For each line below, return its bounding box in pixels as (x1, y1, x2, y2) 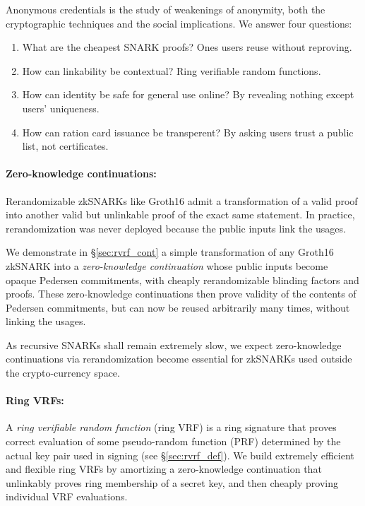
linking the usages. (6, 314, 86, 329)
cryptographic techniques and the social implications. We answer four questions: (6, 16, 352, 30)
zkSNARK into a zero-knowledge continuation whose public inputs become (6, 258, 328, 273)
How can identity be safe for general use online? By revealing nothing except (22, 87, 354, 102)
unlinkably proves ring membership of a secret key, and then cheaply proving (6, 475, 339, 490)
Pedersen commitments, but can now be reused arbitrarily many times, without (6, 300, 350, 314)
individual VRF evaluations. (6, 489, 128, 504)
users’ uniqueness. (22, 100, 100, 115)
